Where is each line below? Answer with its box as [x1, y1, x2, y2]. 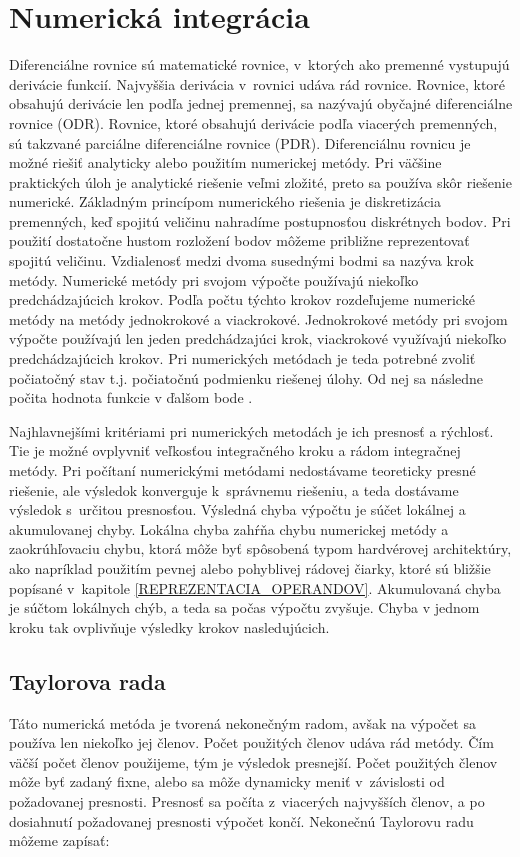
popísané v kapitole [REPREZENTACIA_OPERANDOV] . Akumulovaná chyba [9, 577, 501, 598]
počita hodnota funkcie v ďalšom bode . [9, 387, 253, 408]
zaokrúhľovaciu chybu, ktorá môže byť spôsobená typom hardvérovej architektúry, [9, 538, 512, 559]
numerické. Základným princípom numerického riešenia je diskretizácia [9, 191, 442, 212]
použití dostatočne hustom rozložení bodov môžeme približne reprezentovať [9, 230, 470, 251]
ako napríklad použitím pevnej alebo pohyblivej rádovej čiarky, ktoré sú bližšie [9, 557, 491, 578]
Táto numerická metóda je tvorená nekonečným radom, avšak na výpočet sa [9, 712, 476, 733]
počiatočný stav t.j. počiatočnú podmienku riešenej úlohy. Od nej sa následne [9, 367, 484, 388]
